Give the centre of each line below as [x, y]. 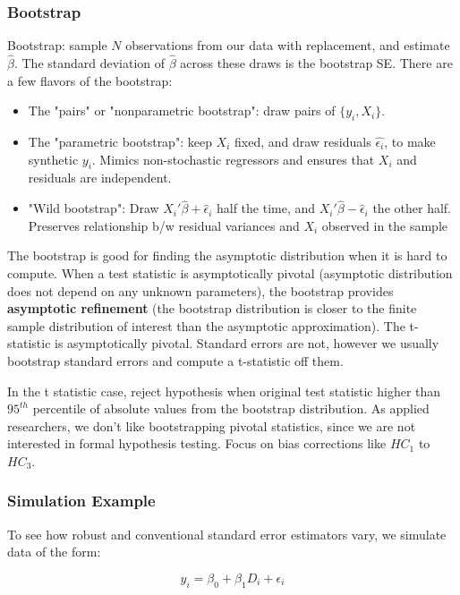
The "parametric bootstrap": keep [120, 142]
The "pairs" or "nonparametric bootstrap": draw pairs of [182, 110]
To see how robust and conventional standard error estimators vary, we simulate [227, 534]
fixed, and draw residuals [303, 142]
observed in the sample [385, 225]
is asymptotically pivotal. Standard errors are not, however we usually [247, 343]
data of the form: [54, 552]
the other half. [412, 208]
